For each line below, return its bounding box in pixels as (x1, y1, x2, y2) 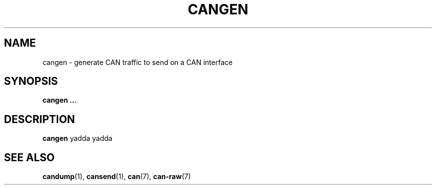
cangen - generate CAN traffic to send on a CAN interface (42, 58, 233, 66)
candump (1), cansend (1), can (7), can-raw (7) (42, 172, 191, 181)
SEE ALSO (4, 151, 55, 164)
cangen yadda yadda (42, 134, 112, 143)
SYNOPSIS (4, 75, 58, 88)
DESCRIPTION (4, 113, 75, 126)
